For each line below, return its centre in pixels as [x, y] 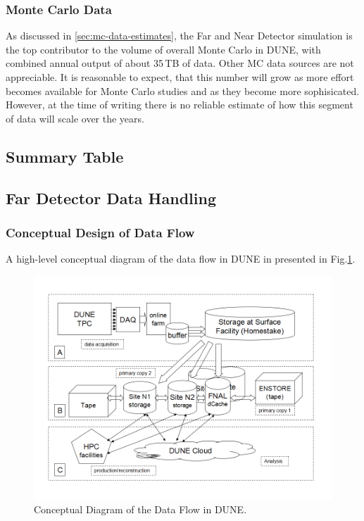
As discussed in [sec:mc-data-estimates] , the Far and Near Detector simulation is [179, 36]
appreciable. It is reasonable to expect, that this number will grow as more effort [180, 77]
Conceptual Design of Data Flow [100, 232]
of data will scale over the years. [75, 118]
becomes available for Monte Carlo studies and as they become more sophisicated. [183, 90]
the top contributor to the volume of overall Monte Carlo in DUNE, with [163, 49]
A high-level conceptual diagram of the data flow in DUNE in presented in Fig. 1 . [181, 259]
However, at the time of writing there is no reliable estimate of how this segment [180, 105]
